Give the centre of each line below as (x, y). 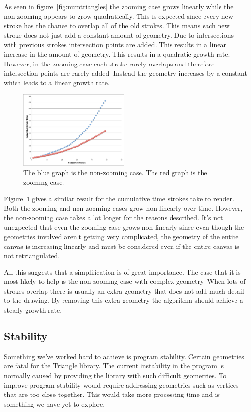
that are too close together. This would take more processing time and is (112, 394)
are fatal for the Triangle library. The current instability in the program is (114, 366)
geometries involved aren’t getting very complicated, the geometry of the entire (121, 236)
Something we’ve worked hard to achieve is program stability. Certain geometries (124, 356)
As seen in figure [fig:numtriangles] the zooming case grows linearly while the (119, 6)
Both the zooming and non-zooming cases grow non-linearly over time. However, (123, 208)
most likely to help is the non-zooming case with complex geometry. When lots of (125, 281)
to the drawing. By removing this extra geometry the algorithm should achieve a (124, 300)
